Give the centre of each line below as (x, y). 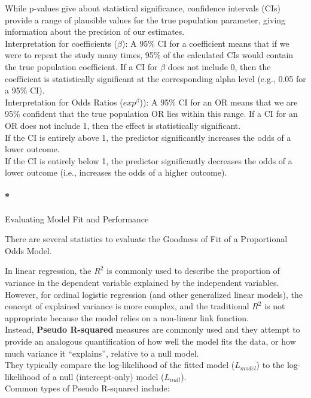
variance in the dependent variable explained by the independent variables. (142, 283)
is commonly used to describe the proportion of (193, 271)
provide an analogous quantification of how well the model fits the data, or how (150, 341)
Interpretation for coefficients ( (61, 43)
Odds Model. (28, 250)
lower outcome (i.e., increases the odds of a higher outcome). (116, 172)
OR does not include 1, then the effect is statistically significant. (123, 125)
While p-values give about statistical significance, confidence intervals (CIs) (143, 8)
